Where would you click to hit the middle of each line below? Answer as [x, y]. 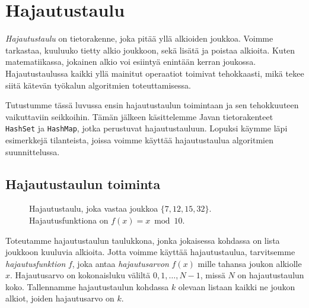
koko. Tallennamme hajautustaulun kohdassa [87, 286]
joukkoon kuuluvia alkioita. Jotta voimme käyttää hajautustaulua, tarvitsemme [150, 252]
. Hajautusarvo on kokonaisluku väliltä [80, 275]
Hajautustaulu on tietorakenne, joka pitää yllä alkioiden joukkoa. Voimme [139, 38]
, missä [213, 275]
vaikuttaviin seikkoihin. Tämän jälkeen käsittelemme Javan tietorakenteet [139, 116]
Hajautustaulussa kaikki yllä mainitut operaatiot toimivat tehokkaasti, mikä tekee [155, 73]
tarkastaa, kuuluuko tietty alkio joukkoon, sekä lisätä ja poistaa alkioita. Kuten [150, 50]
